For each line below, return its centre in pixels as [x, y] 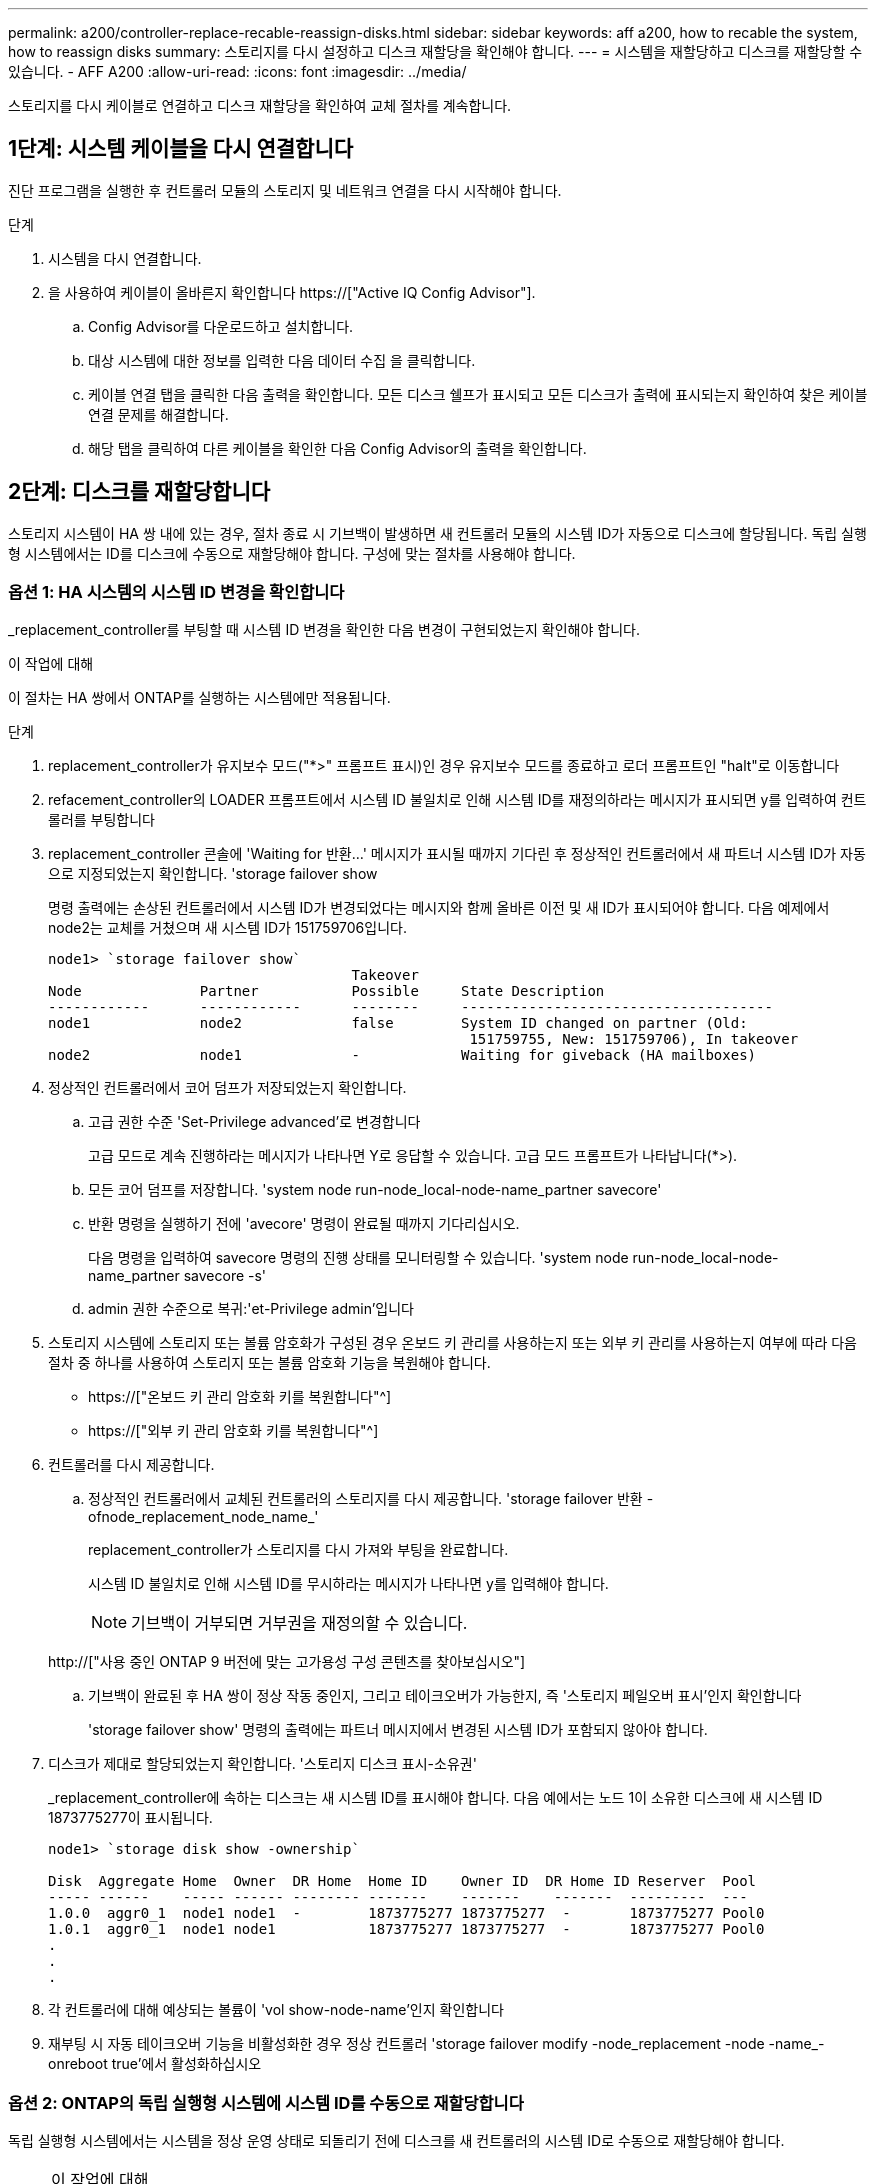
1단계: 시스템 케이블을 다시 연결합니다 [181, 149]
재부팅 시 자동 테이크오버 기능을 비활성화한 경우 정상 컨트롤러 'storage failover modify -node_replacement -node [406, 2044]
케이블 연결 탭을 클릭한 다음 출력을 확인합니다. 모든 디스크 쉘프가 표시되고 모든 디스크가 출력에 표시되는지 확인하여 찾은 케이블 [478, 394]
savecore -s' [225, 1276]
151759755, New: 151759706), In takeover [634, 1039]
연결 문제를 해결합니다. [158, 414]
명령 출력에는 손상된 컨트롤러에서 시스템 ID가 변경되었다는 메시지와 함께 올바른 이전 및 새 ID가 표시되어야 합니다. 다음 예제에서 [439, 908]
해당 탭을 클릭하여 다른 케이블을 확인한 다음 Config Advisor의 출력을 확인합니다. [337, 448]
